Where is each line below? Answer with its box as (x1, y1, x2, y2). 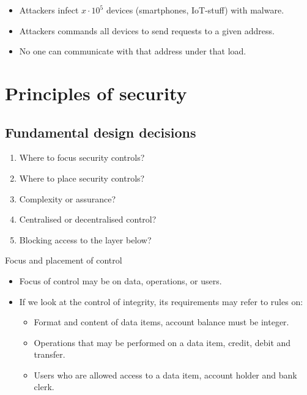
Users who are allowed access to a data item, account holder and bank (34, 368, 297, 381)
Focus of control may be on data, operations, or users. (19, 274, 222, 287)
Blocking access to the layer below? (19, 233, 152, 246)
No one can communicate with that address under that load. (19, 45, 246, 57)
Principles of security (5, 80, 187, 105)
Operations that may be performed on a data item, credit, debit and (34, 336, 291, 349)
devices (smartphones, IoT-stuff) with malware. (106, 4, 284, 16)
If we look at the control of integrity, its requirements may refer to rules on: (19, 295, 303, 308)
